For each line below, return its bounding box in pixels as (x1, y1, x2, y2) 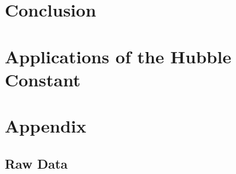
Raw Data (5, 154, 68, 172)
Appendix (5, 114, 87, 138)
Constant (5, 67, 81, 91)
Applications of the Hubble (5, 44, 231, 68)
